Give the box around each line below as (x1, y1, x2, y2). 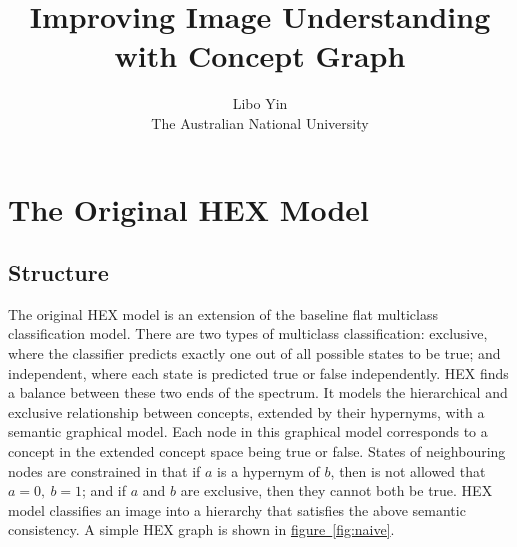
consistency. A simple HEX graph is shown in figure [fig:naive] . (8, 519, 395, 540)
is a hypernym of (217, 460, 320, 481)
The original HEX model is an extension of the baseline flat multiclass (8, 303, 438, 324)
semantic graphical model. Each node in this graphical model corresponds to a (8, 421, 488, 442)
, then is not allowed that (330, 460, 486, 481)
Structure (8, 257, 109, 288)
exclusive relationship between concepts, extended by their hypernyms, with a (8, 401, 485, 422)
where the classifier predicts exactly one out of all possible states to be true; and (8, 343, 501, 364)
